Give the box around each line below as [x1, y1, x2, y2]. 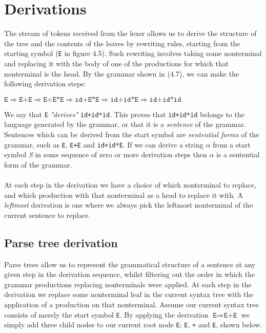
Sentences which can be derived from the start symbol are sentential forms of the [4, 129, 259, 139]
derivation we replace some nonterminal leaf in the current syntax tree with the [4, 289, 254, 300]
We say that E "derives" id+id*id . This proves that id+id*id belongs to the [4, 108, 244, 119]
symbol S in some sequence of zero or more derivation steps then [4, 149, 207, 160]
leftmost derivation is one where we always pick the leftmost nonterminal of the [4, 199, 253, 210]
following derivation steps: [4, 78, 86, 89]
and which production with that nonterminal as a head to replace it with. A [4, 189, 243, 200]
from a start [213, 139, 251, 150]
